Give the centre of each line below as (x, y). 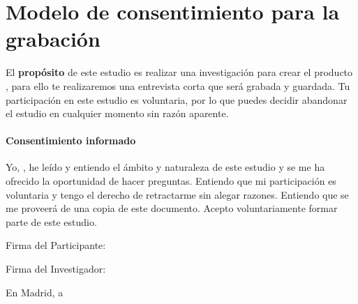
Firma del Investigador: (56, 269)
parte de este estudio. (51, 221)
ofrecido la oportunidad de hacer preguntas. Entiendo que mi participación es (171, 181)
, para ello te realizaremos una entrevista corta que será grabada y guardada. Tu (178, 85)
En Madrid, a (35, 292)
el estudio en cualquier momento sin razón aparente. (117, 113)
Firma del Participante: (56, 245)
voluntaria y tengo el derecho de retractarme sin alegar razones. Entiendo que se (177, 194)
